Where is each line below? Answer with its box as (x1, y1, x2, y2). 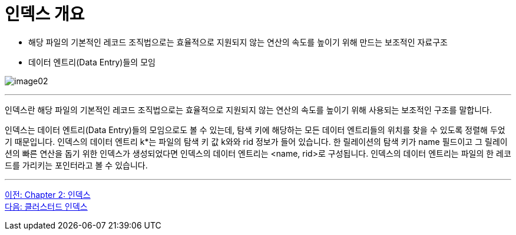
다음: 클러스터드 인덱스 (5, 201, 88, 211)
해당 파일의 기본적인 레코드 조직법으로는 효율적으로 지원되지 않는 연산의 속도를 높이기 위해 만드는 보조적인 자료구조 (28, 37, 448, 47)
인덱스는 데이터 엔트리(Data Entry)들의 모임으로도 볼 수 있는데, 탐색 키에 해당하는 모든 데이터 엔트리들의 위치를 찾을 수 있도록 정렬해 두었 (5, 124, 505, 135)
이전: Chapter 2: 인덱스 (5, 189, 91, 200)
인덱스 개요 (5, 4, 85, 24)
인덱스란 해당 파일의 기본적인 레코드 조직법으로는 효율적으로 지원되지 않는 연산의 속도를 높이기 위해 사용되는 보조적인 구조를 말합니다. (5, 104, 492, 115)
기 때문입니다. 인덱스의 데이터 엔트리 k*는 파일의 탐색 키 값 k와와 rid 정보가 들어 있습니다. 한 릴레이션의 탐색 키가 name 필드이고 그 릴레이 (5, 136, 508, 147)
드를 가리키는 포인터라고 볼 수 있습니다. (5, 160, 148, 170)
